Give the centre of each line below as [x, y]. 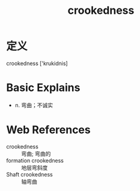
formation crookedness [35, 160]
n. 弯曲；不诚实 [34, 105]
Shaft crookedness [29, 174]
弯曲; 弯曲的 [36, 154]
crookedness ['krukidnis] [37, 63]
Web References [49, 130]
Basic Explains [43, 88]
